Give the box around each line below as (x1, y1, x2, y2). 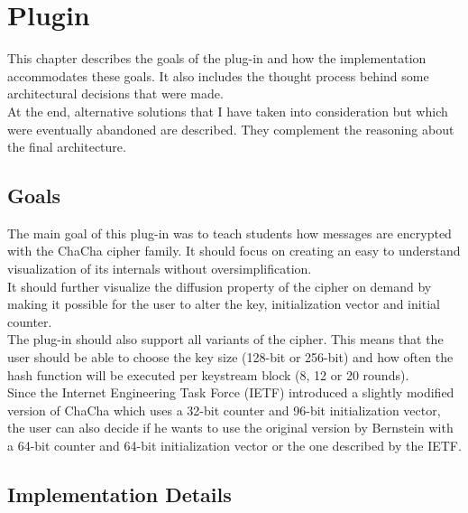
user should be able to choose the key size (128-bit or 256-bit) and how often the (7, 348, 454, 367)
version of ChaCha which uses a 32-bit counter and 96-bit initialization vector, (7, 400, 441, 419)
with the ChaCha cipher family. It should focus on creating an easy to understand (7, 241, 461, 260)
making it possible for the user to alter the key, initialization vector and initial (7, 294, 440, 313)
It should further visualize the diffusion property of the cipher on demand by (7, 276, 432, 295)
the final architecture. (7, 137, 126, 156)
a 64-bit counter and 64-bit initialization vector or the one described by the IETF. (7, 436, 462, 455)
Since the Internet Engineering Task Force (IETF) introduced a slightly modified (7, 383, 454, 402)
